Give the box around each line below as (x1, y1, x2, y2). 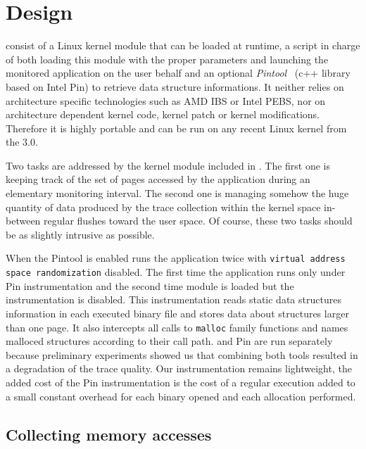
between (6, 213, 41, 228)
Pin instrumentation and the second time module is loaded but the (6, 278, 294, 293)
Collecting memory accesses (6, 423, 212, 445)
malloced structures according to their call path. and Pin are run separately (6, 334, 333, 348)
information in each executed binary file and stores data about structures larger (6, 305, 349, 320)
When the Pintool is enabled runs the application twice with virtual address (6, 251, 346, 265)
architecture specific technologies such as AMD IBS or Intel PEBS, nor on (6, 93, 326, 108)
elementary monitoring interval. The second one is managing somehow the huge (6, 186, 349, 201)
